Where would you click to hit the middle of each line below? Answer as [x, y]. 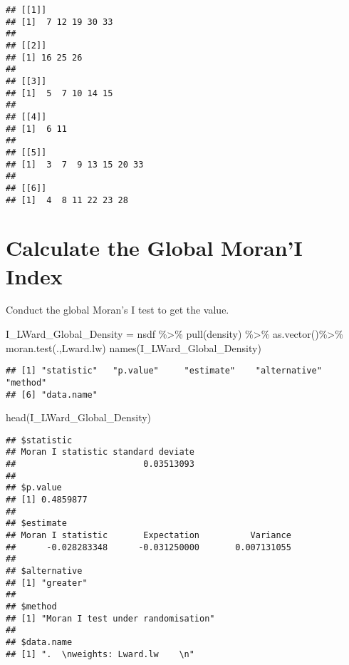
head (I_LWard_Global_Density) [79, 417]
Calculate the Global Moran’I [154, 248]
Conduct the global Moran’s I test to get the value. [118, 310]
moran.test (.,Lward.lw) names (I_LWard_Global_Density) [134, 347]
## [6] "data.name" [52, 395]
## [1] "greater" [47, 583]
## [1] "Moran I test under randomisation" [110, 618]
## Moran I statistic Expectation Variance [149, 536]
